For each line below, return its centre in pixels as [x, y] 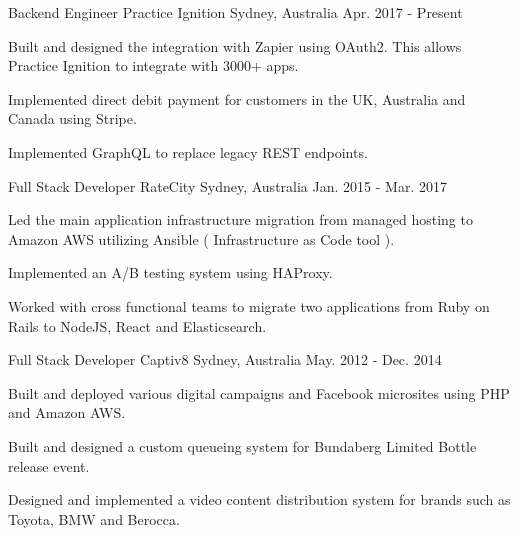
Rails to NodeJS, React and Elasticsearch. [137, 325]
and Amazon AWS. [67, 412]
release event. [49, 465]
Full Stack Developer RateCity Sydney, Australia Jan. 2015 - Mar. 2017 [227, 185]
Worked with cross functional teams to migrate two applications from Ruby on [249, 305]
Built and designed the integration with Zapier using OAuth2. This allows [235, 45]
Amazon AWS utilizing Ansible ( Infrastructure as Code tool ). [201, 238]
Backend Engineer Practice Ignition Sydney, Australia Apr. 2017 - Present [235, 12]
